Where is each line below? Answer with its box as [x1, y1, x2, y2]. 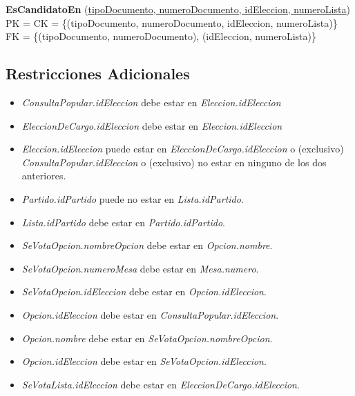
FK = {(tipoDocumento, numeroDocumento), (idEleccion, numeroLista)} [6, 29, 316, 43]
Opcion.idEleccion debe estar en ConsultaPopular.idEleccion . [21, 307, 279, 321]
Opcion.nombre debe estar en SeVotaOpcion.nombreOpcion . [21, 330, 273, 345]
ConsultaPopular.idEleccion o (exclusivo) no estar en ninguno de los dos [21, 155, 327, 169]
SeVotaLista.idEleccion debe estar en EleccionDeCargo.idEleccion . [21, 377, 300, 391]
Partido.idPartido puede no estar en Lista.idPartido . [21, 191, 244, 206]
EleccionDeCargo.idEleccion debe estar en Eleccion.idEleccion [21, 118, 282, 132]
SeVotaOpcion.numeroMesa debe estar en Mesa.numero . [21, 261, 259, 275]
